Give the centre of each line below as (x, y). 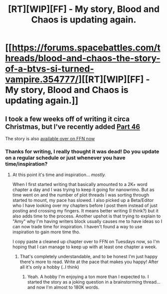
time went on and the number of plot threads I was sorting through (81, 195)
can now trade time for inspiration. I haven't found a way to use (77, 227)
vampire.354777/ (42, 79)
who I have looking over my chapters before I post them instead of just (85, 205)
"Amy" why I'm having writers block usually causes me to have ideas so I (87, 221)
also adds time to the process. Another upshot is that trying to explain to (86, 216)
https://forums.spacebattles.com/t (86, 48)
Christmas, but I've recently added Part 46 (73, 127)
